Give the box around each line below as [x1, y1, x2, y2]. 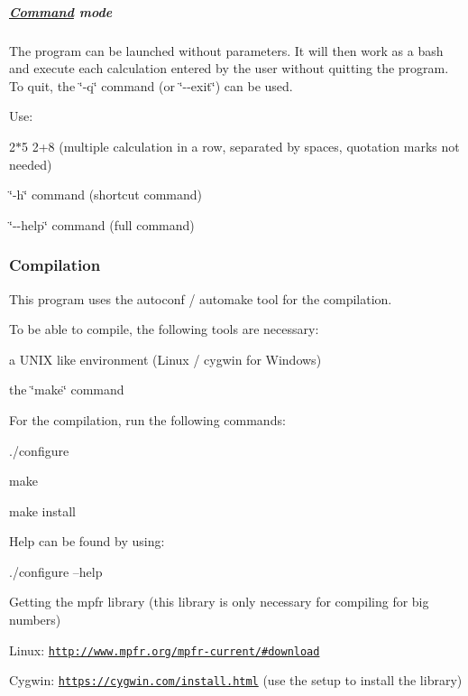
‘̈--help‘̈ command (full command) [9, 215, 195, 234]
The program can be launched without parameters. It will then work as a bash [9, 41, 444, 60]
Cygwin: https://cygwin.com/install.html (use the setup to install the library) [9, 671, 463, 690]
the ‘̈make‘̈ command [9, 380, 124, 399]
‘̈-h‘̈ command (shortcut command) [9, 185, 203, 204]
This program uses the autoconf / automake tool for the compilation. [9, 289, 392, 308]
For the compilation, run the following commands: [9, 410, 286, 429]
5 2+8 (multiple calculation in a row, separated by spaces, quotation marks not [22, 136, 460, 155]
